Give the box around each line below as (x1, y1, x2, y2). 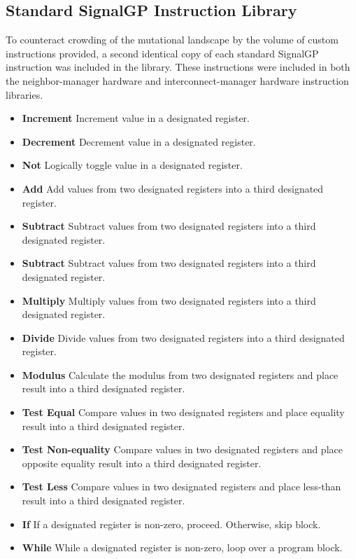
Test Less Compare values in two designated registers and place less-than (22, 479, 341, 494)
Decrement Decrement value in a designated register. (22, 134, 256, 149)
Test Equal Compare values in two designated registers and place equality (22, 405, 345, 420)
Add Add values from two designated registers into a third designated (22, 181, 324, 195)
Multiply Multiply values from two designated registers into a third (22, 293, 316, 308)
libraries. (6, 87, 43, 102)
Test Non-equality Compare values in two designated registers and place (22, 442, 343, 457)
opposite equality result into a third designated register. (22, 455, 262, 470)
